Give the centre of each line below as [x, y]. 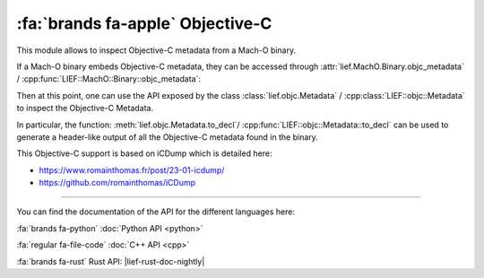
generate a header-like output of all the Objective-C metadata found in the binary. [167, 137]
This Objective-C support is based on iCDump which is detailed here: [144, 153]
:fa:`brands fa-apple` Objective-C [144, 23]
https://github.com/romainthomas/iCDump [117, 183]
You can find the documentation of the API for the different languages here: [156, 212]
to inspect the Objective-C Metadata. [85, 109]
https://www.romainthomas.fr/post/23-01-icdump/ [132, 169]
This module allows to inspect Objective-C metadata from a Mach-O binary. [156, 50]
